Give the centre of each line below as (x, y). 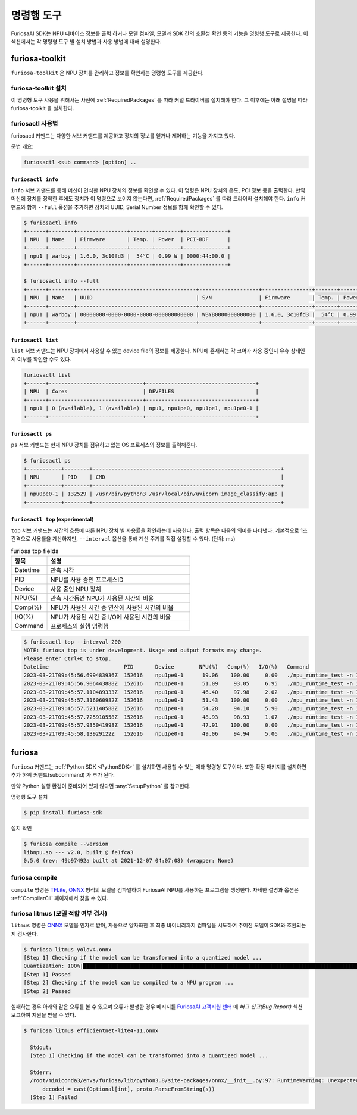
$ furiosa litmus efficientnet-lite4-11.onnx (91, 1030)
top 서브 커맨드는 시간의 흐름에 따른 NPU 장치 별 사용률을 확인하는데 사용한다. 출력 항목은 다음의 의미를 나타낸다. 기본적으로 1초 (159, 530)
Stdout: (41, 1047)
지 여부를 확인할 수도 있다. (41, 359)
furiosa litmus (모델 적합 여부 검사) (59, 913)
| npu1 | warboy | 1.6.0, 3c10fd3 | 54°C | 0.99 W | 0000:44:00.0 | (127, 256)
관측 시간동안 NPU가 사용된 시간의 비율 (102, 598)
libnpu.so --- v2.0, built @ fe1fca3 (79, 852)
